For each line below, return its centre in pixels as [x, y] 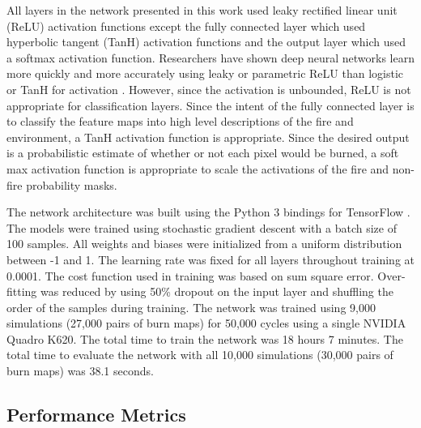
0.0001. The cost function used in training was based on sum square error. [190, 275]
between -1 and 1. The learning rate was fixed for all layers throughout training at [211, 259]
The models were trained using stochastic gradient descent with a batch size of [202, 227]
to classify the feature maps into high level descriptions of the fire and [180, 121]
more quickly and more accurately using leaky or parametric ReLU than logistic [205, 73]
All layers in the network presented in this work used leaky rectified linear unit [202, 10]
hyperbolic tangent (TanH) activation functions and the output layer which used [206, 42]
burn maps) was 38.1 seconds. [80, 371]
